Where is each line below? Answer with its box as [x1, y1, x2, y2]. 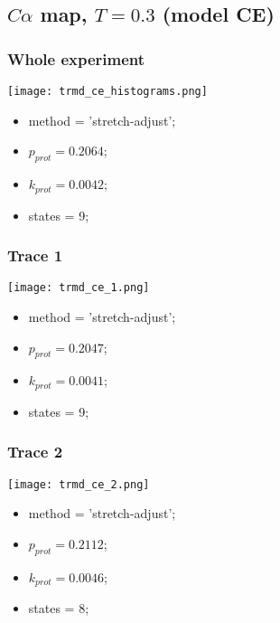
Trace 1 [7, 244, 63, 267]
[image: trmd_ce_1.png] [7, 281, 150, 295]
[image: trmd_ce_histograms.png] [7, 85, 208, 98]
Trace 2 [7, 440, 63, 463]
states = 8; [28, 599, 89, 618]
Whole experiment [7, 47, 145, 70]
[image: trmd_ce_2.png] [7, 477, 150, 491]
